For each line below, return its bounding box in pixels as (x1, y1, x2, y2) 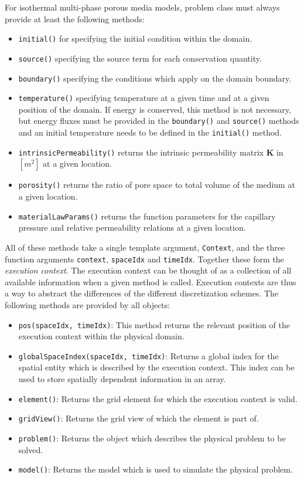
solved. (18, 443, 43, 456)
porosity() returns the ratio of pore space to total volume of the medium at (18, 178, 295, 191)
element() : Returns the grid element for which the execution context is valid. (18, 392, 298, 404)
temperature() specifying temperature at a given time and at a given (18, 92, 269, 104)
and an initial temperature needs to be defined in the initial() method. (18, 126, 282, 139)
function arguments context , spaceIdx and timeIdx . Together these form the (5, 252, 284, 265)
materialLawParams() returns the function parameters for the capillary (18, 210, 276, 222)
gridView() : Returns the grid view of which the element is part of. (18, 412, 259, 424)
